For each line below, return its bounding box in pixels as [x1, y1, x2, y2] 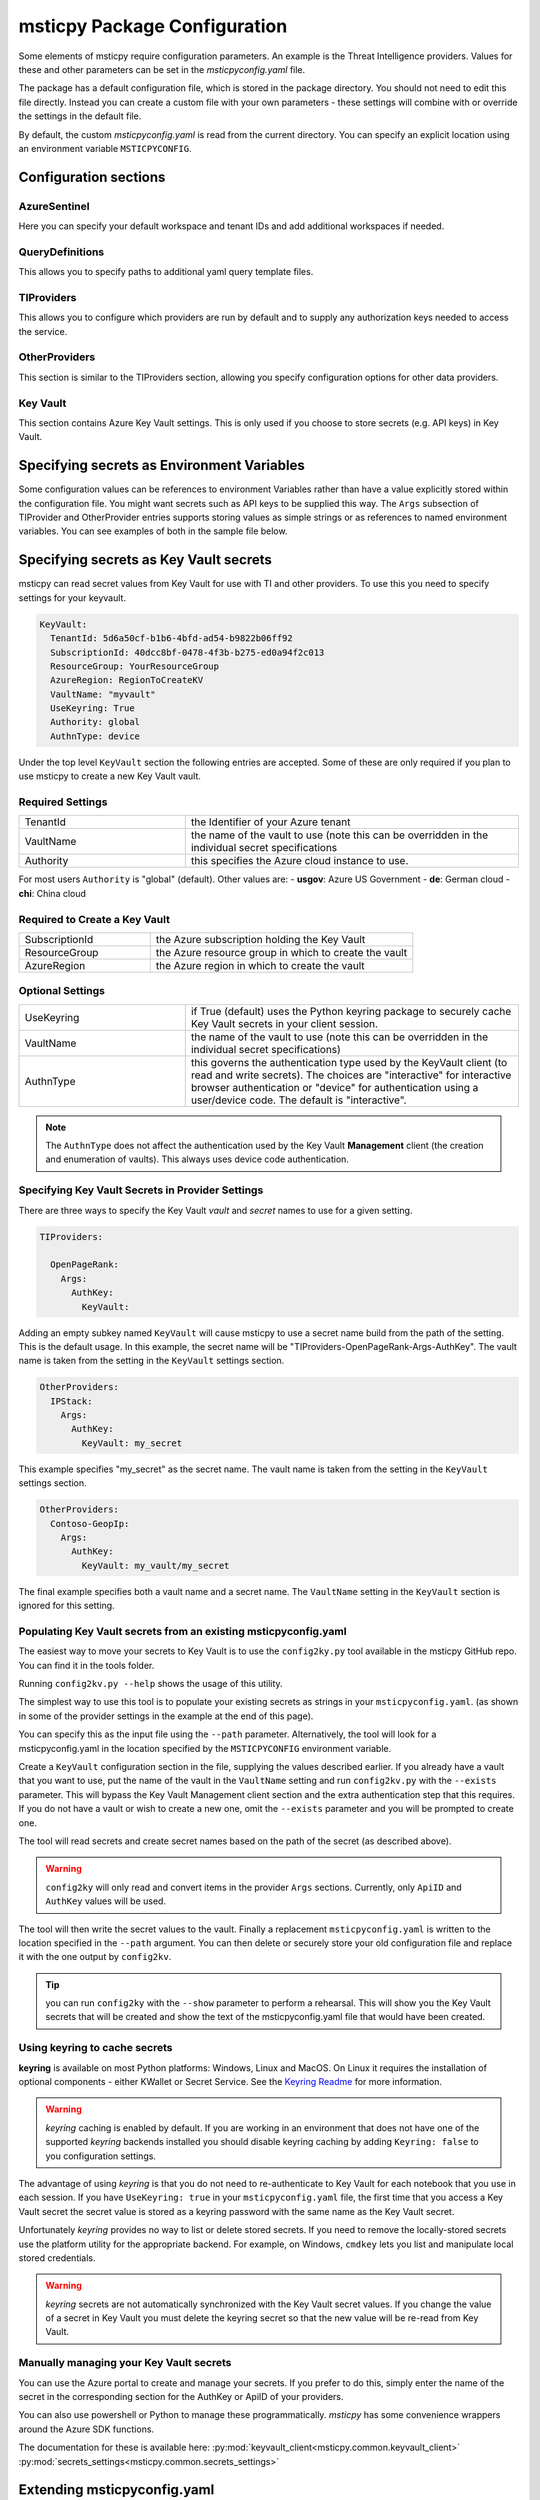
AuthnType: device [50, 730, 140, 742]
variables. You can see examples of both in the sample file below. [18, 525, 288, 537]
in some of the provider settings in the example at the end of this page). [18, 1710, 314, 1722]
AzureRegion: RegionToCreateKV [50, 675, 204, 686]
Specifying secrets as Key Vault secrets [18, 551, 272, 569]
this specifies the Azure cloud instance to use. [190, 854, 409, 868]
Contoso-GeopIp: [50, 1518, 130, 1529]
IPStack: [50, 1395, 93, 1407]
